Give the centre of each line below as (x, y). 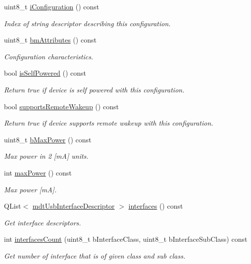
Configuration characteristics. (49, 56)
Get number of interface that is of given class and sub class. (95, 255)
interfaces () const (156, 206)
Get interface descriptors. (43, 222)
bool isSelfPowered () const (45, 73)
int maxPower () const (38, 172)
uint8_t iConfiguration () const (52, 6)
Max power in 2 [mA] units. (46, 156)
